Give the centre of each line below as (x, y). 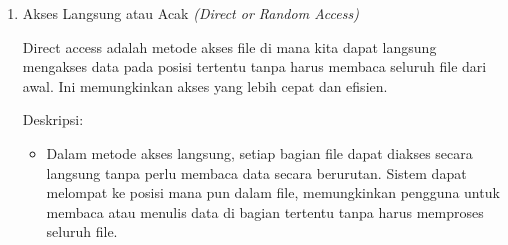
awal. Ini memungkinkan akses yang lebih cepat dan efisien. (205, 85)
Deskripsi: (53, 119)
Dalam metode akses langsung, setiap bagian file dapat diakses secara (259, 152)
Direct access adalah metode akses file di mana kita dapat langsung (229, 46)
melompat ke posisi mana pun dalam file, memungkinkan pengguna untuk (273, 192)
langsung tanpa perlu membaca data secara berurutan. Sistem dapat (256, 172)
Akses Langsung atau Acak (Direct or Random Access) (190, 13)
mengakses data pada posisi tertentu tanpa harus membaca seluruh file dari (254, 66)
